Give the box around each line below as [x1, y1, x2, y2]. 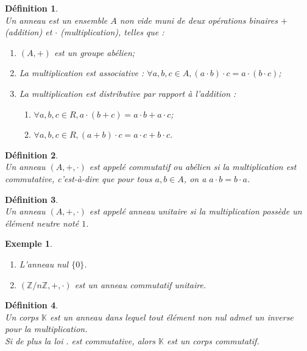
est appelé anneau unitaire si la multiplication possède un [89, 205, 302, 218]
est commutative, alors [71, 334, 156, 347]
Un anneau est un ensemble [5, 13, 108, 26]
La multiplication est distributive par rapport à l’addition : [19, 87, 236, 99]
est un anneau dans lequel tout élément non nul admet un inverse [49, 310, 294, 323]
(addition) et [5, 26, 52, 38]
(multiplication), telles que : [60, 26, 164, 38]
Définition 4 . [5, 299, 58, 311]
